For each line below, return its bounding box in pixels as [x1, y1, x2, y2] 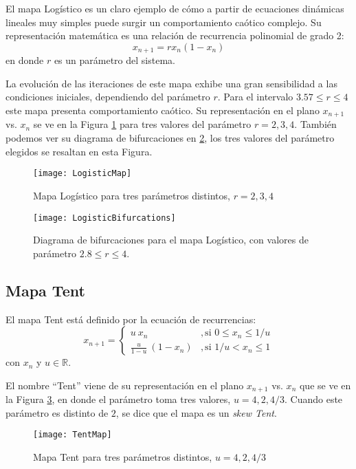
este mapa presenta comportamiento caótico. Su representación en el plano [5, 103, 320, 118]
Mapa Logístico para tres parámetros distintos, [33, 188, 230, 202]
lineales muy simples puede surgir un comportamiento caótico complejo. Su [5, 14, 322, 29]
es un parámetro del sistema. [54, 53, 175, 67]
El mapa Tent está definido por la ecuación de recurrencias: [5, 312, 256, 326]
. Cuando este [285, 392, 343, 406]
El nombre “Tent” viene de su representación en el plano [5, 378, 244, 392]
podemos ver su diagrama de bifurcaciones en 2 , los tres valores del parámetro [5, 131, 335, 145]
